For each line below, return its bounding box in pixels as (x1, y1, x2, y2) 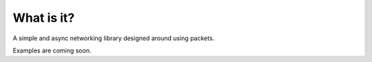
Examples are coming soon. (12, 46, 92, 55)
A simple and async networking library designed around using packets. (12, 34, 215, 42)
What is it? (12, 10, 75, 25)
